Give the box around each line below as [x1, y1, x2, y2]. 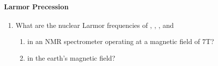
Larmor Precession [4, 1, 69, 11]
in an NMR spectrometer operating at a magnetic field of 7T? [27, 36, 214, 46]
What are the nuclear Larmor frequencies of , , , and [15, 20, 174, 30]
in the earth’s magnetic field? [27, 52, 116, 63]
